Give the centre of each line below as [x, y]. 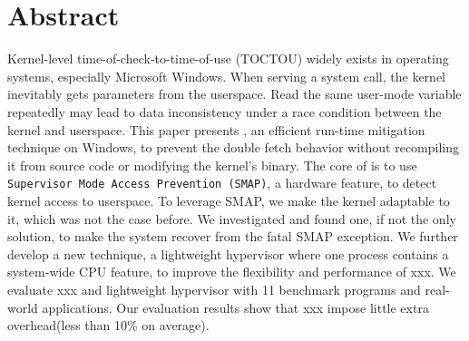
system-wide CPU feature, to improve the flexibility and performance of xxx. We [232, 272]
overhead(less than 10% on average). [108, 325]
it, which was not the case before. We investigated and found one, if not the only [232, 218]
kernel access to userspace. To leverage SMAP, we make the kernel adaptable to [229, 200]
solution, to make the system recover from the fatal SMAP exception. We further [233, 236]
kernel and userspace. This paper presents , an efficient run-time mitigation [216, 129]
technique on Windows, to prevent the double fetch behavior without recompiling [234, 147]
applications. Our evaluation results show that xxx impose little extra [235, 307]
